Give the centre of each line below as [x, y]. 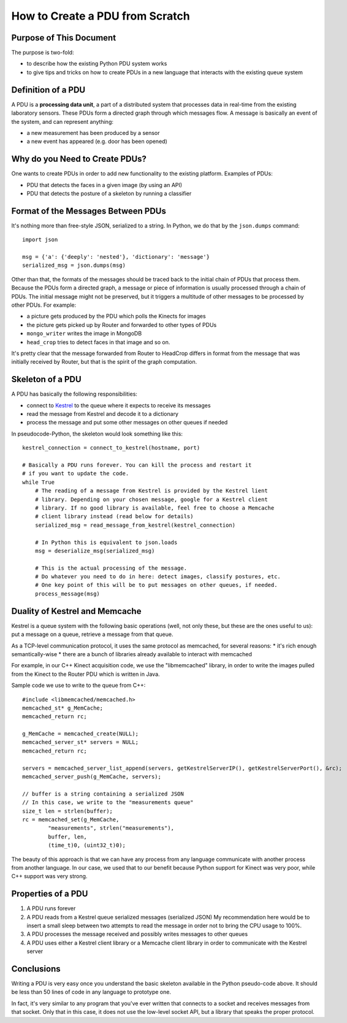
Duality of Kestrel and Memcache [76, 611]
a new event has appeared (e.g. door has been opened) [97, 142]
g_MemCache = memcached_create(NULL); [81, 734]
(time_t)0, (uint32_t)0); [87, 845]
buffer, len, [67, 837]
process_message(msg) [67, 594]
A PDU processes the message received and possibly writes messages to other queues [137, 934]
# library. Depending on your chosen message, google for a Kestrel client [151, 499]
